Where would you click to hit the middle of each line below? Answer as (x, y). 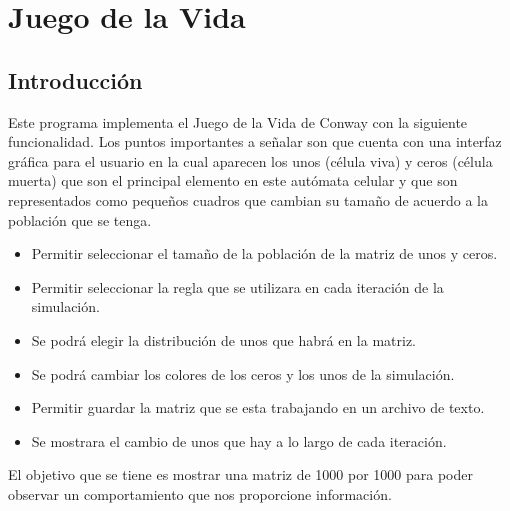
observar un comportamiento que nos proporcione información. (200, 493)
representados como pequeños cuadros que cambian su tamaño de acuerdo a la (248, 199)
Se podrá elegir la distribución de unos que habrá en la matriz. (224, 339)
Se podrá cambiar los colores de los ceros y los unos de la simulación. (243, 373)
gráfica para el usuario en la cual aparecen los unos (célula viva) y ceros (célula (250, 160)
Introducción (75, 79)
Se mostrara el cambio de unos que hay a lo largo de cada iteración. (239, 440)
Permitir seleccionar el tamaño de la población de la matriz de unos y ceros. (264, 253)
